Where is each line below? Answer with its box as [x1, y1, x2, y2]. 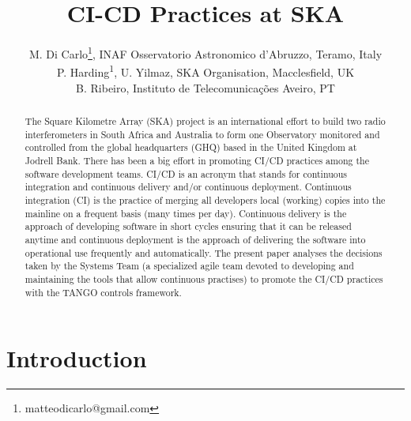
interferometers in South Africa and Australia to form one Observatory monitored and [25, 127, 380, 141]
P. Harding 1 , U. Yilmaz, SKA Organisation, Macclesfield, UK [56, 62, 355, 81]
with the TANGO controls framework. [25, 285, 182, 299]
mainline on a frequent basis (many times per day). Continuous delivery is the [25, 206, 347, 220]
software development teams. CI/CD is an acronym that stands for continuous [25, 167, 348, 180]
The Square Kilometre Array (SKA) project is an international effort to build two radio [25, 115, 386, 128]
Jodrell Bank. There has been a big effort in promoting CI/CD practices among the [25, 153, 369, 167]
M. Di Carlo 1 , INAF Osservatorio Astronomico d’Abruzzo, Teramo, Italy [28, 43, 383, 62]
